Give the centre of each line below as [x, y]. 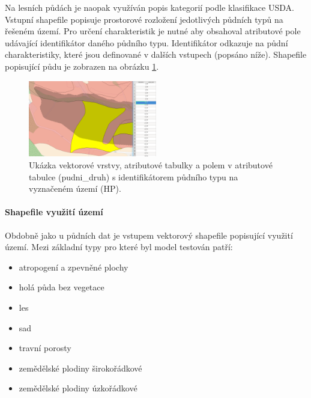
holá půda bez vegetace [62, 287]
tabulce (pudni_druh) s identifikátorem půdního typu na [134, 176]
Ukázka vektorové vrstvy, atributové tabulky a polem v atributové [151, 165]
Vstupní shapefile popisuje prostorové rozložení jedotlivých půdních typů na [144, 19]
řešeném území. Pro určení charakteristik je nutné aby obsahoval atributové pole [153, 31]
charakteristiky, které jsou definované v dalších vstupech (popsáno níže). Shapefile [156, 54]
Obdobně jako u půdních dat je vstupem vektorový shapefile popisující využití [149, 235]
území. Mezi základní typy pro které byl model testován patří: [119, 247]
